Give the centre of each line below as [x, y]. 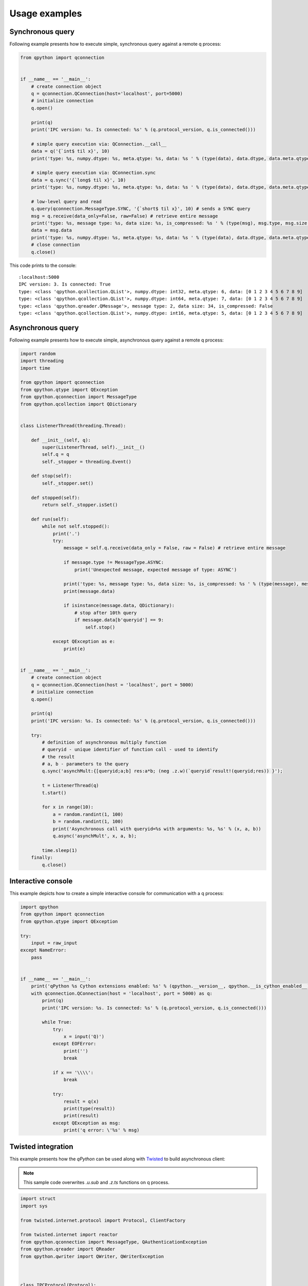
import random [38, 353]
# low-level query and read [66, 201]
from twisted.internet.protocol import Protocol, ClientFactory [103, 1220]
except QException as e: [84, 641]
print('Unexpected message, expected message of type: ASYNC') [156, 569]
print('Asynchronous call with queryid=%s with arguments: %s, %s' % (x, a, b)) [157, 829]
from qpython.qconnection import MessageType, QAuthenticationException [114, 1242]
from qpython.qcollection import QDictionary [79, 404]
